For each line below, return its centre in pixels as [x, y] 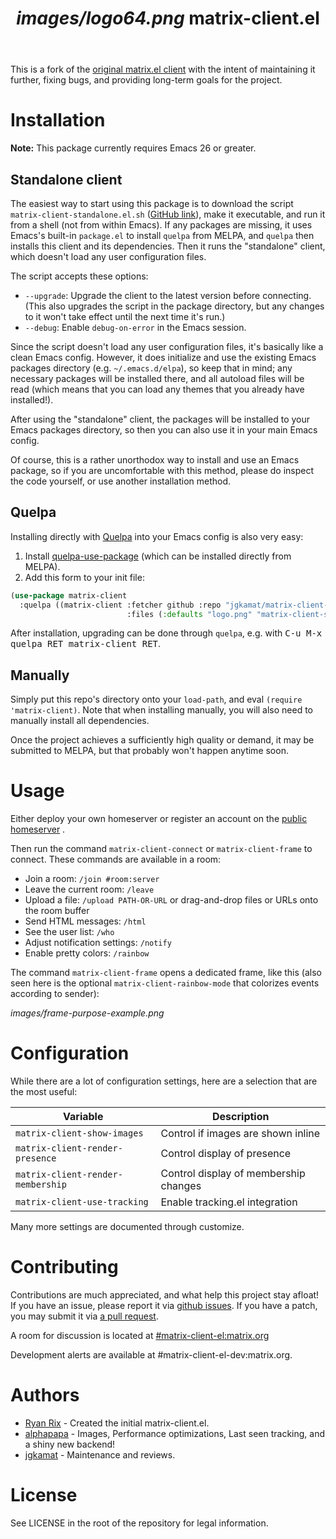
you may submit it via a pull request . [84, 1316]
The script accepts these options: [79, 276]
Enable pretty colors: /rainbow [87, 953]
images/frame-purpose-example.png [87, 1013]
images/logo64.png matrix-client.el [168, 18]
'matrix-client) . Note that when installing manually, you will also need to [162, 710]
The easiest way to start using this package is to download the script [152, 203]
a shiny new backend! [70, 1444]
